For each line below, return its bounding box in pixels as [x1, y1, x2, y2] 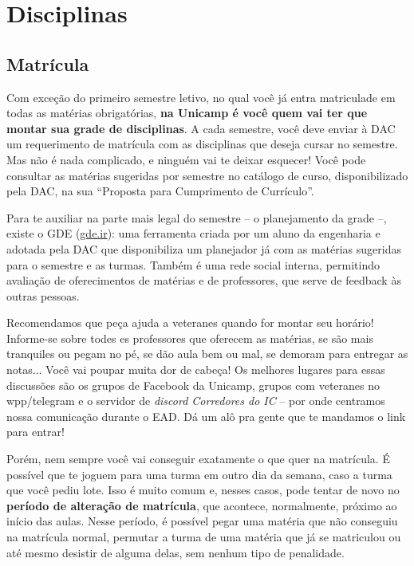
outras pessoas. [6, 287, 80, 304]
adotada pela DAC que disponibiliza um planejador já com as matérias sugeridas [6, 240, 401, 257]
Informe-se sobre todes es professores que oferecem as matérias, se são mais [6, 329, 373, 346]
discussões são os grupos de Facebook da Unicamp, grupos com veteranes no [6, 376, 380, 393]
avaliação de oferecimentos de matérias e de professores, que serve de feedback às [6, 272, 401, 289]
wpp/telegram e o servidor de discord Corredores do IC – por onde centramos [6, 392, 385, 409]
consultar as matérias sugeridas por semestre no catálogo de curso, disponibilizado [6, 167, 408, 183]
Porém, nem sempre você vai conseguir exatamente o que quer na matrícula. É [6, 450, 390, 467]
